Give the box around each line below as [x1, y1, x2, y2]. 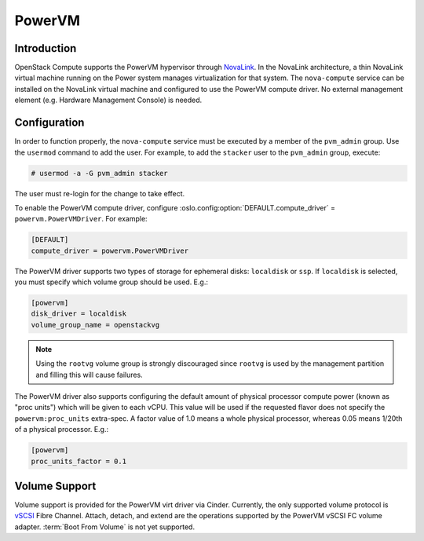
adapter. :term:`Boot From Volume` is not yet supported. [14, 522, 196, 532]
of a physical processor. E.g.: [14, 425, 109, 434]
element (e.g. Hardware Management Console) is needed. [14, 95, 203, 105]
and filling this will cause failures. [35, 370, 143, 379]
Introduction [14, 42, 77, 55]
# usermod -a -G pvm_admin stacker [31, 169, 168, 177]
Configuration [14, 116, 85, 130]
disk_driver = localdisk [31, 309, 127, 318]
